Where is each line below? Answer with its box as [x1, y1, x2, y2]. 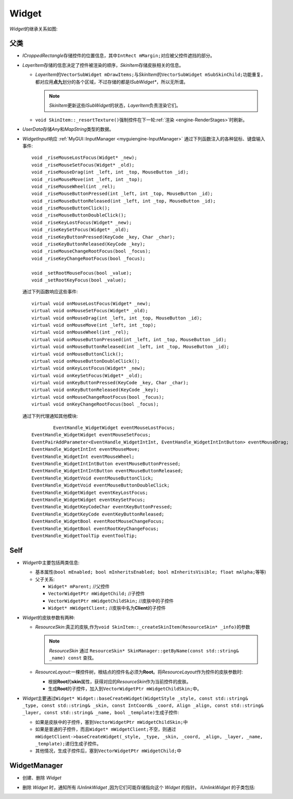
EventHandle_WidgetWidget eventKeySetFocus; [31, 496, 146, 503]
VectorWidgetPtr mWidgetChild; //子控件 [48, 591, 145, 597]
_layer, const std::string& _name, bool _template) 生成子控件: [22, 709, 179, 716]
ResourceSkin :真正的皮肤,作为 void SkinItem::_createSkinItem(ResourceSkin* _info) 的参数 [35, 624, 250, 630]
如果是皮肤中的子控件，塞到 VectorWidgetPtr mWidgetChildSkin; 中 [35, 719, 188, 725]
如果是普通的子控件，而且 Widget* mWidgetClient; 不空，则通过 [35, 726, 176, 733]
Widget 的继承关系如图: [9, 26, 58, 32]
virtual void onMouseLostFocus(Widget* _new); [31, 300, 151, 306]
